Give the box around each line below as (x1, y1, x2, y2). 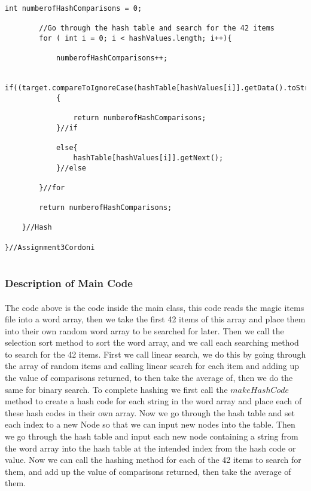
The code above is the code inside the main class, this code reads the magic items (5, 301, 304, 313)
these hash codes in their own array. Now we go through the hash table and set (5, 406, 295, 419)
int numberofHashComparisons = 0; (5, 4, 142, 13)
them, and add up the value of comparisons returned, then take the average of (5, 465, 291, 477)
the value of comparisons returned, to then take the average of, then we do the (5, 371, 293, 384)
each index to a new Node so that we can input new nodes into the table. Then (5, 418, 295, 431)
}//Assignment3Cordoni (5, 243, 95, 252)
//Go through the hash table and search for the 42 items (39, 24, 275, 33)
